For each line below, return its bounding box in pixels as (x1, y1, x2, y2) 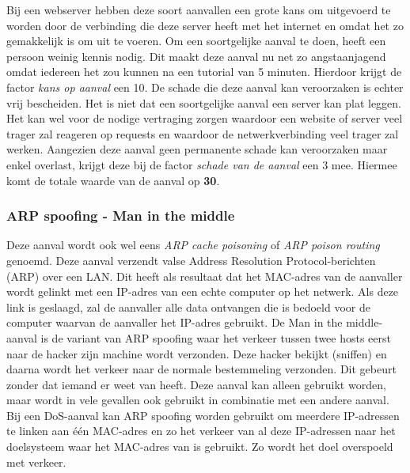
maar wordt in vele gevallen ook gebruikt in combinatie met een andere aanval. (6, 392, 389, 408)
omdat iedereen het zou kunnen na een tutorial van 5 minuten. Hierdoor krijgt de (6, 63, 402, 80)
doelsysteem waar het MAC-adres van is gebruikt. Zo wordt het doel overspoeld (6, 438, 393, 455)
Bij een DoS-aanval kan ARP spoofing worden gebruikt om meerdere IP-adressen (6, 407, 400, 423)
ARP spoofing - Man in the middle (6, 206, 235, 225)
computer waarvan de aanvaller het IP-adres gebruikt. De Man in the (6, 314, 343, 331)
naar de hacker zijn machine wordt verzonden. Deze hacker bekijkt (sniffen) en (6, 345, 387, 361)
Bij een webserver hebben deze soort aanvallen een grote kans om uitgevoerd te (6, 2, 391, 17)
